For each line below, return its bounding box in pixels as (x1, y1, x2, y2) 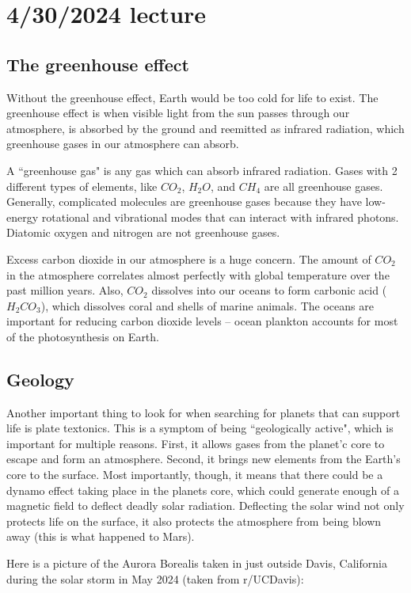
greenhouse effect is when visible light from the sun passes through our (6, 105, 350, 121)
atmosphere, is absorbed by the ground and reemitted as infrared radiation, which (6, 120, 405, 136)
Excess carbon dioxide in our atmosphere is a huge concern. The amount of (6, 250, 371, 267)
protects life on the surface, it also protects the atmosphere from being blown (6, 512, 382, 529)
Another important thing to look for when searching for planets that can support (6, 404, 401, 420)
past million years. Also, (6, 282, 124, 298)
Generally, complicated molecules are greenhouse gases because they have (6, 193, 362, 210)
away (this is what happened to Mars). (6, 528, 195, 545)
